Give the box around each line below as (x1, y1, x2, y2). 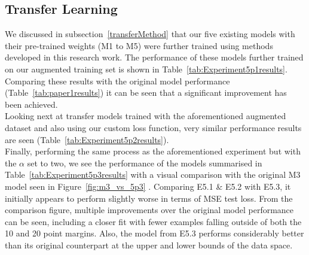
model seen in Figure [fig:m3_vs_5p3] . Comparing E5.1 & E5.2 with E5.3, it (5, 180, 291, 192)
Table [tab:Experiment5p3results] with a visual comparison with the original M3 (5, 168, 301, 181)
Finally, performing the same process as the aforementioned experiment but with (5, 145, 301, 157)
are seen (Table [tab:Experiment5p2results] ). (5, 133, 169, 145)
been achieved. (5, 98, 58, 110)
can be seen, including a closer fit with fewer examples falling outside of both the (5, 215, 302, 227)
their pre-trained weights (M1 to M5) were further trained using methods (5, 39, 273, 51)
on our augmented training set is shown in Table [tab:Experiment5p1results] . (5, 62, 287, 75)
